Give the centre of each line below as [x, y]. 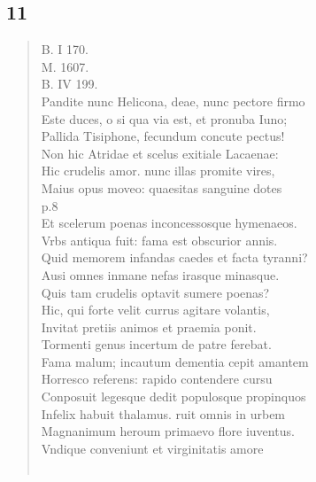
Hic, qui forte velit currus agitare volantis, [155, 310]
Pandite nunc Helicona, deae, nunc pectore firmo [173, 101]
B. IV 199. [69, 84]
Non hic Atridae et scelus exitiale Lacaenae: [160, 153]
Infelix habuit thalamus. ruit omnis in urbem [163, 413]
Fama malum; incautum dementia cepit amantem [175, 361]
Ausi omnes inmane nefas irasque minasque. [160, 274]
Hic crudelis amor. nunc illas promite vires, [158, 171]
